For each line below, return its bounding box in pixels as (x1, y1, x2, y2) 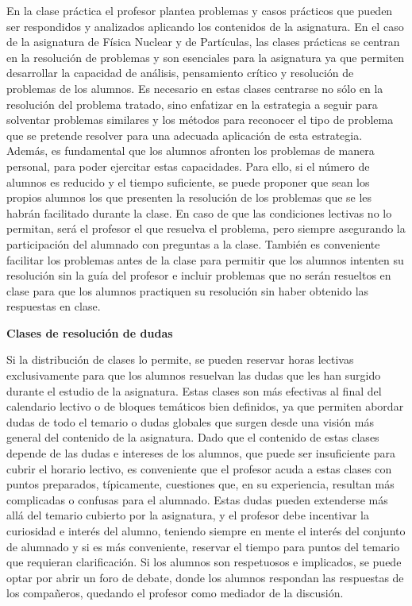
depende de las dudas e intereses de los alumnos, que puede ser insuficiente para (6, 445, 395, 461)
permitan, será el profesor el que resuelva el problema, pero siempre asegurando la (6, 220, 406, 237)
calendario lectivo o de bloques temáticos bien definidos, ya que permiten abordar (6, 398, 404, 415)
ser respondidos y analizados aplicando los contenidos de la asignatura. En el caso (6, 17, 404, 34)
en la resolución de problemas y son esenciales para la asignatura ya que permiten (6, 48, 405, 65)
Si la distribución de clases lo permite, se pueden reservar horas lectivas (6, 351, 354, 368)
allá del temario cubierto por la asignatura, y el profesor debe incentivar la (6, 507, 370, 523)
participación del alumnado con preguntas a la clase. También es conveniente (6, 235, 380, 252)
